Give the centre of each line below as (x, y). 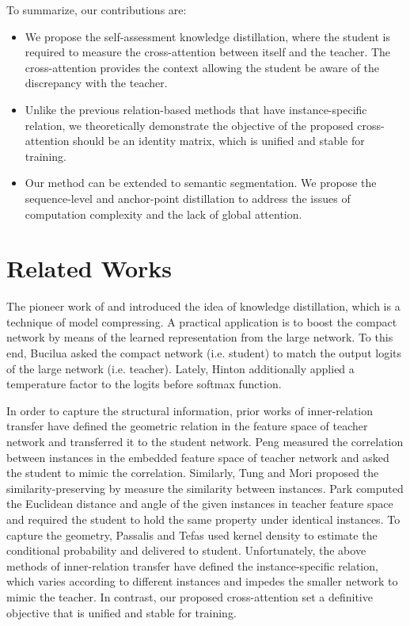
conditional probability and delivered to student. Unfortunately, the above (186, 550)
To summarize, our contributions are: (97, 10)
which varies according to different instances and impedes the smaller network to (202, 581)
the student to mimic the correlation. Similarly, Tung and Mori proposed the (193, 473)
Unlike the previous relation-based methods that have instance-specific (196, 109)
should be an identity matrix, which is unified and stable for (219, 141)
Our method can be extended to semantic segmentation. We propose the (201, 183)
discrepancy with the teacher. (96, 83)
